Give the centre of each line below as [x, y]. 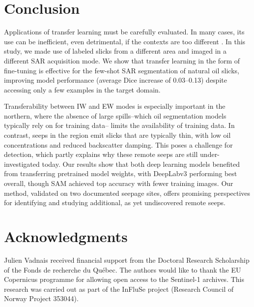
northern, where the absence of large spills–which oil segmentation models [115, 115]
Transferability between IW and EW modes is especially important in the [115, 106]
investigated [22, 164]
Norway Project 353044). [41, 298]
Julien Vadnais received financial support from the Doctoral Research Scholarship [127, 260]
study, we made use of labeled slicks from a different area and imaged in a [115, 51]
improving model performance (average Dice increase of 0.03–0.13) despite [115, 80]
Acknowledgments [66, 236]
